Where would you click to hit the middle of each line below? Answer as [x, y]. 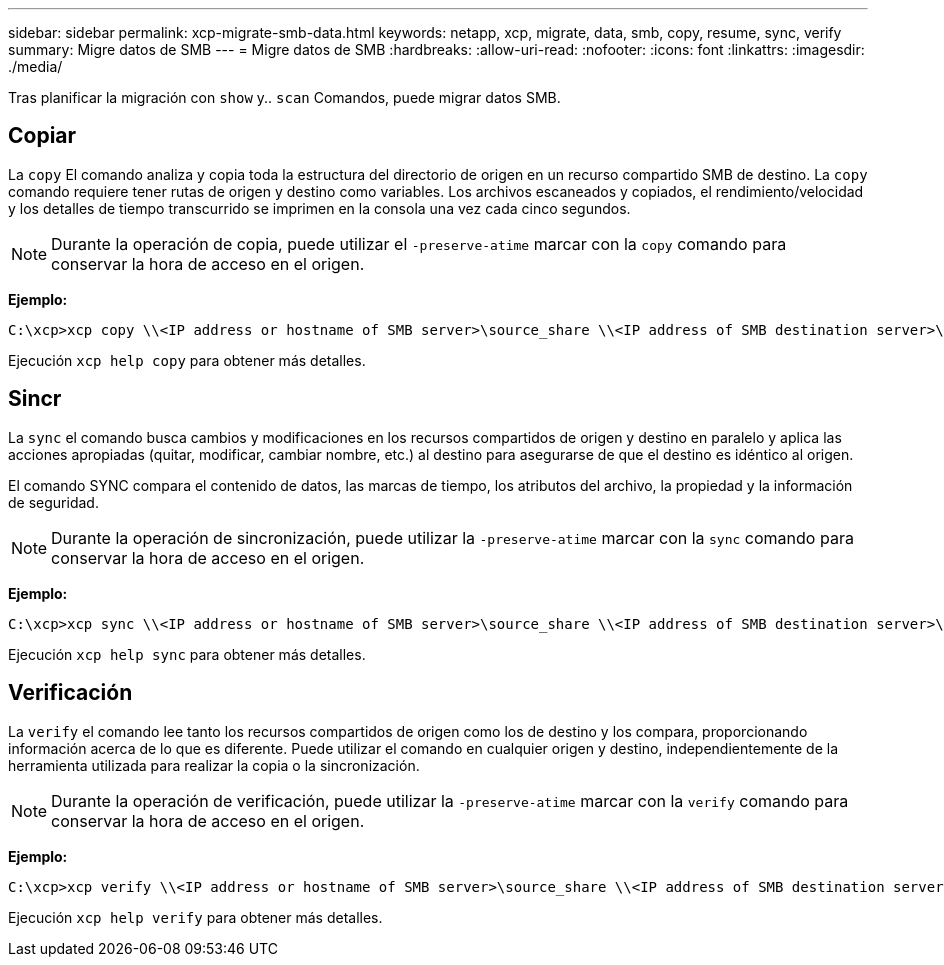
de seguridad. [53, 502]
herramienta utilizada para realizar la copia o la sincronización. [214, 765]
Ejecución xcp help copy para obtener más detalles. [187, 360]
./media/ [35, 66]
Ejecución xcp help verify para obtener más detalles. [195, 917]
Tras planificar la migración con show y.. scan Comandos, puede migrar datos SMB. [284, 97]
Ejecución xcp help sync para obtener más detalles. [187, 654]
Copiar [42, 136]
